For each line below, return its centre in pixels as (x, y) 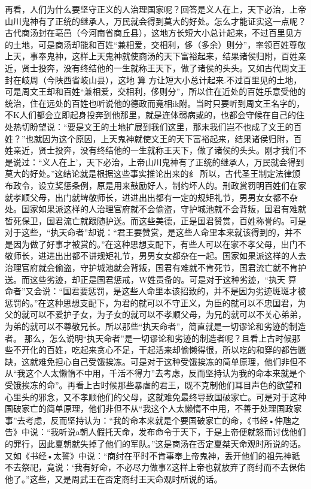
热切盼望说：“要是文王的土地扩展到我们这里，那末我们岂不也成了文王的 (153, 126)
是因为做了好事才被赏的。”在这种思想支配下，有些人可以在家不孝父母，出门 (151, 244)
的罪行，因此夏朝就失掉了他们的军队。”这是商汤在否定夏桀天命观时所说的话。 (155, 443)
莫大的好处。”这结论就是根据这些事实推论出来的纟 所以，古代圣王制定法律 (149, 173)
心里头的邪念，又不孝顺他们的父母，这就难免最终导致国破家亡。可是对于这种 (155, 396)
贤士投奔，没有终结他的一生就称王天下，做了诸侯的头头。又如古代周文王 (164, 67)
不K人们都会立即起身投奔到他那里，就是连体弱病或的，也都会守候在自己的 (150, 115)
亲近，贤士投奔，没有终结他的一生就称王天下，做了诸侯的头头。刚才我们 (155, 150)
